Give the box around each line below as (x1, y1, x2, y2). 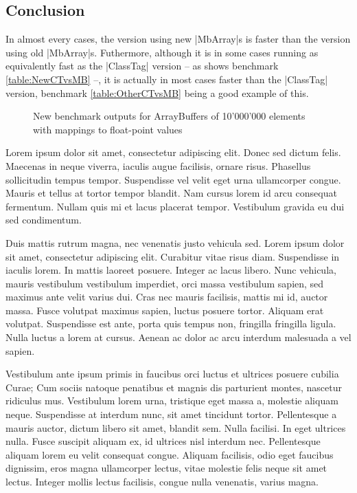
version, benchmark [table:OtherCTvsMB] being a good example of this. (5, 85, 309, 100)
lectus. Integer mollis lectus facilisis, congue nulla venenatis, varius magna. (5, 474, 319, 489)
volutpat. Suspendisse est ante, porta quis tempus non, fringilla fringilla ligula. (5, 316, 336, 331)
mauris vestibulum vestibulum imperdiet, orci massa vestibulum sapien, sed (5, 276, 324, 290)
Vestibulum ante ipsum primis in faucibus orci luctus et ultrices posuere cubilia (5, 366, 339, 381)
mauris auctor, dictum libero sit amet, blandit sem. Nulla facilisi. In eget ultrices (5, 420, 346, 435)
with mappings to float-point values (33, 122, 183, 136)
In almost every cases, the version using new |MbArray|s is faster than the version (5, 32, 351, 46)
